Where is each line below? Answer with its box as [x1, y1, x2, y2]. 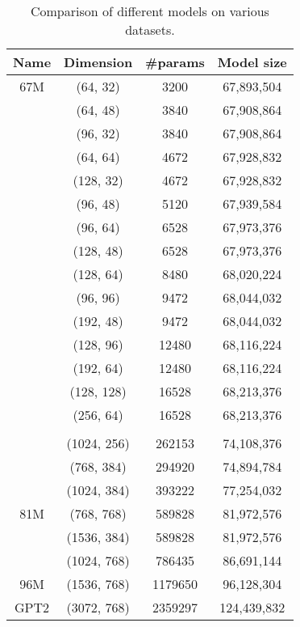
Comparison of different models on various [30, 2, 269, 20]
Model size [217, 53, 287, 71]
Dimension [64, 53, 133, 71]
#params [145, 53, 205, 71]
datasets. [125, 20, 175, 39]
